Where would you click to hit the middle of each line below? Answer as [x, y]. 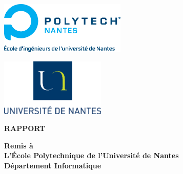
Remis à [19, 145]
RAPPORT [25, 128]
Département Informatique [53, 165]
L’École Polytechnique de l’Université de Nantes [91, 155]
